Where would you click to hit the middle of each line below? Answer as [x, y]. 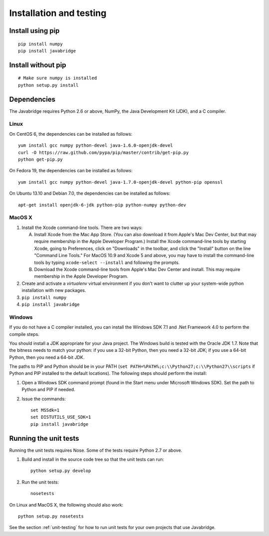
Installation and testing [58, 13]
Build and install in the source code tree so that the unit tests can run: [93, 460]
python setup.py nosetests [51, 516]
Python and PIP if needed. [49, 390]
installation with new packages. [54, 290]
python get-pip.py [41, 159]
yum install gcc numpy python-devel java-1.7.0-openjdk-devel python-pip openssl [121, 182]
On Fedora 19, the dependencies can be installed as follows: [71, 171]
